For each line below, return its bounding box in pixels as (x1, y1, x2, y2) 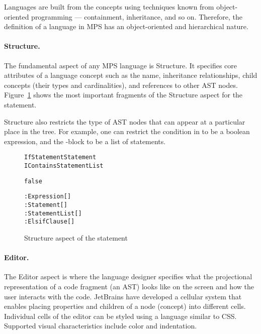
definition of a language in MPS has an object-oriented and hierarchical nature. (4, 21, 248, 32)
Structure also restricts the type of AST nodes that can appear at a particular (4, 116, 245, 127)
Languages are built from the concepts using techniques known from (4, 2, 214, 12)
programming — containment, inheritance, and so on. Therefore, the (31, 11, 242, 22)
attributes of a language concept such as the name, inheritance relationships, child (4, 70, 257, 80)
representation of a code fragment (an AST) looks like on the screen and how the (4, 281, 254, 291)
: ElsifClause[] (24, 218, 75, 226)
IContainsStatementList (24, 162, 104, 169)
